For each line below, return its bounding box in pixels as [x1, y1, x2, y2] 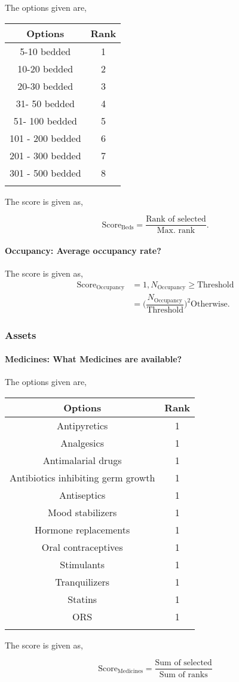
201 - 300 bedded [10, 148, 81, 162]
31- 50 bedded [16, 96, 75, 110]
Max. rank [157, 226, 195, 235]
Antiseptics [59, 487, 106, 502]
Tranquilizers [55, 574, 110, 589]
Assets [5, 327, 36, 342]
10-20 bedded [17, 61, 73, 75]
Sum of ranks [159, 670, 208, 679]
